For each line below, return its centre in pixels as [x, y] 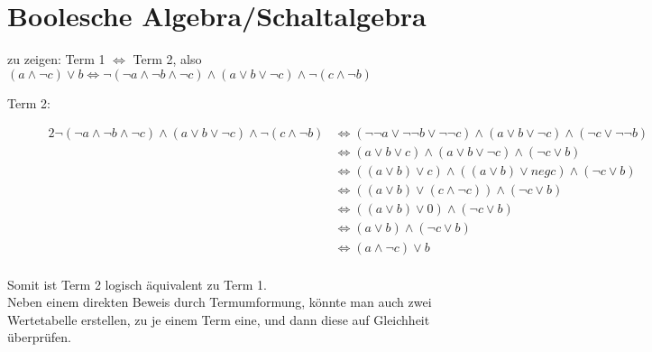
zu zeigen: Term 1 [56, 59]
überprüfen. [39, 337]
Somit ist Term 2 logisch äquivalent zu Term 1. [137, 284]
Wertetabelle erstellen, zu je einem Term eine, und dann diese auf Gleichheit [219, 319]
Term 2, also [167, 59]
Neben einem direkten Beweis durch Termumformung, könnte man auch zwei [220, 302]
